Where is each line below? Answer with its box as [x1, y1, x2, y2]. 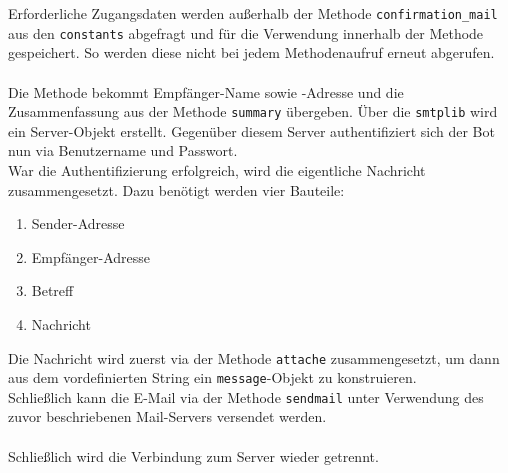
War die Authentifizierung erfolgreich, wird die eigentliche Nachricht [8, 159, 426, 180]
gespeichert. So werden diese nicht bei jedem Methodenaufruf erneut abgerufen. [8, 42, 495, 63]
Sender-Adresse [31, 213, 125, 234]
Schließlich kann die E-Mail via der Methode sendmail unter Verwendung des [8, 386, 484, 407]
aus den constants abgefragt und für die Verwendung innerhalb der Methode [8, 22, 484, 43]
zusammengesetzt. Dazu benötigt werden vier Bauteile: [8, 179, 345, 200]
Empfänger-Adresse [31, 246, 151, 267]
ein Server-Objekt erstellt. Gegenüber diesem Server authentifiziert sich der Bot [8, 120, 495, 141]
